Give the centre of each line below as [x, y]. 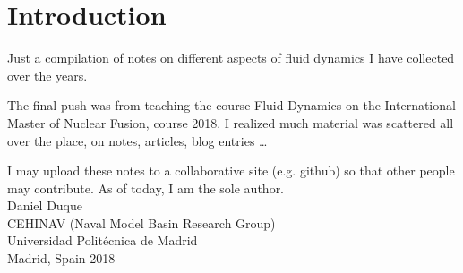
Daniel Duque [45, 205]
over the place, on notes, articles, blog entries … [137, 140]
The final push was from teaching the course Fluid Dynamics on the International [231, 105]
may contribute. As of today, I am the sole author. [146, 188]
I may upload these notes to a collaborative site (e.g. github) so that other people [231, 171]
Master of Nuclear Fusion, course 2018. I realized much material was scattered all [231, 122]
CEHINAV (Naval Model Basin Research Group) [141, 222]
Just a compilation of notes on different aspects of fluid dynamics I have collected [231, 58]
